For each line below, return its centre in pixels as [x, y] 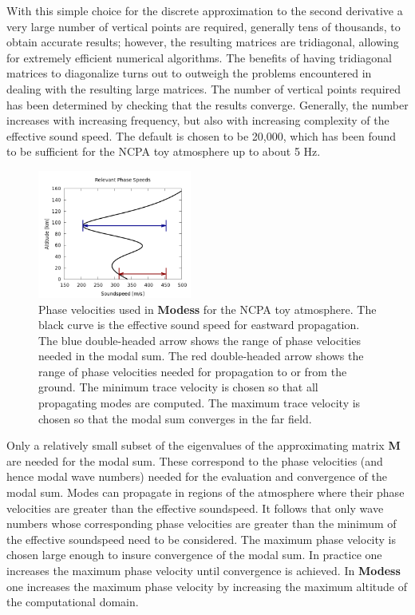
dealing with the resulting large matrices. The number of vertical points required [204, 88]
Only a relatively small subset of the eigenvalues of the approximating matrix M [204, 445]
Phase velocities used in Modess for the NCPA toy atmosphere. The [207, 309]
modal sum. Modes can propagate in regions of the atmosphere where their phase [206, 492]
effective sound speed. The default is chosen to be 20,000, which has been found [202, 135]
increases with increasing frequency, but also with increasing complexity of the [198, 120]
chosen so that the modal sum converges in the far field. [175, 418]
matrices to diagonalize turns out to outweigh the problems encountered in [189, 73]
